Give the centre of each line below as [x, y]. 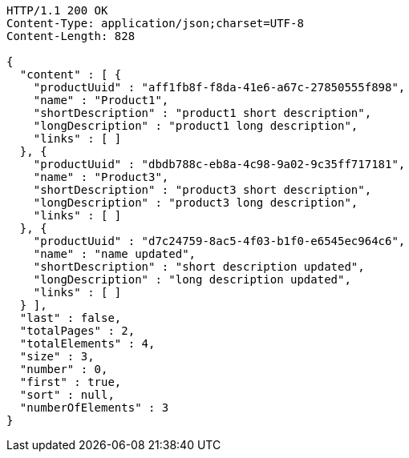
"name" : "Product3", [101, 177]
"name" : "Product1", [101, 100]
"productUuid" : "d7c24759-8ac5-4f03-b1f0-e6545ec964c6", [219, 241]
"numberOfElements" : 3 [94, 408]
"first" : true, [71, 382]
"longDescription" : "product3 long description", [196, 203]
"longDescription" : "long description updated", [192, 279]
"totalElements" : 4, [87, 343]
